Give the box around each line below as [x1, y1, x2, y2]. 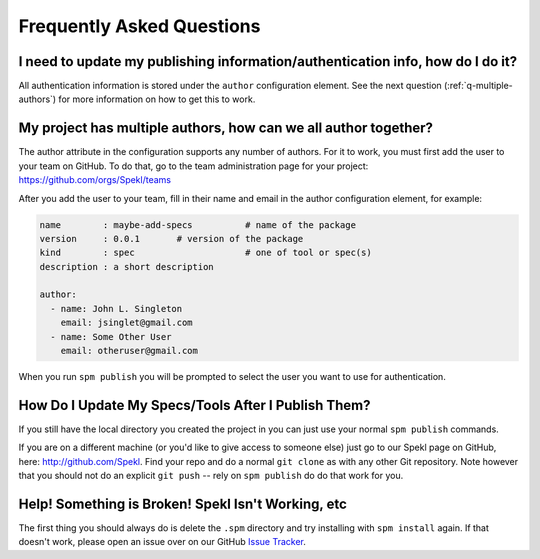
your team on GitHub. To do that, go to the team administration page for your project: [18, 160, 369, 172]
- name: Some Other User [50, 331, 172, 342]
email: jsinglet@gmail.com [60, 317, 194, 329]
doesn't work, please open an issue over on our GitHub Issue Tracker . [18, 536, 307, 548]
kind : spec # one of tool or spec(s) [39, 247, 372, 259]
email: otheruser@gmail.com [60, 345, 199, 357]
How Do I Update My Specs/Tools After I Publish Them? [18, 396, 371, 414]
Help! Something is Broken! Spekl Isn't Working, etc [18, 495, 347, 512]
